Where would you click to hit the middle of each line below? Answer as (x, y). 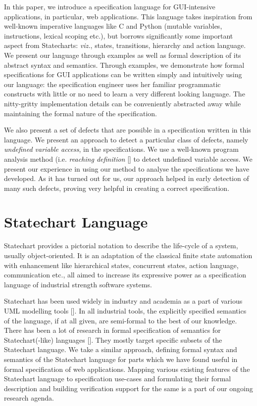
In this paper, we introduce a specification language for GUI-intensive (110, 6)
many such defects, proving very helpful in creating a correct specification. (117, 188)
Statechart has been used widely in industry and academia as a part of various (123, 301)
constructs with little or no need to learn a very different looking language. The (125, 94)
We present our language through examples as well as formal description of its (123, 55)
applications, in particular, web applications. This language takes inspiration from (128, 16)
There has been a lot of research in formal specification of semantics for (112, 330)
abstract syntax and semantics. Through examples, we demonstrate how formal (124, 65)
